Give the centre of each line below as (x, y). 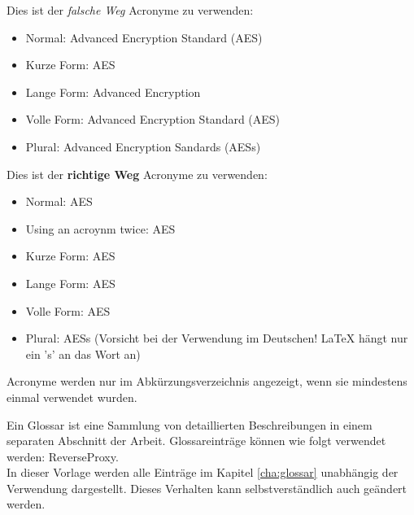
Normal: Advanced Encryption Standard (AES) (144, 37)
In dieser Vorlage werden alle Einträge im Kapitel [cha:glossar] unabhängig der (203, 472)
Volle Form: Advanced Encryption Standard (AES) (153, 119)
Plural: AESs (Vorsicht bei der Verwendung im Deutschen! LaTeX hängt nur (217, 338)
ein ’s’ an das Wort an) (83, 354)
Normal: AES (59, 201)
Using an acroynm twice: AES (100, 228)
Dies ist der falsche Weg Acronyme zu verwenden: (130, 10)
